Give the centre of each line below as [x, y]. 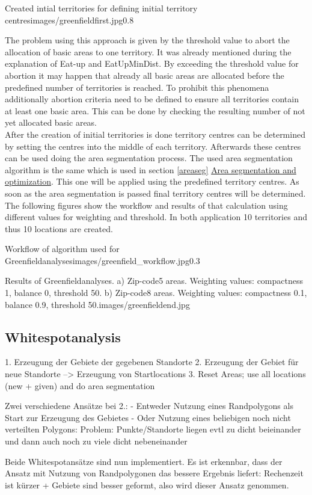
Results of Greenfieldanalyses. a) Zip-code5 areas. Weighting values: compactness [154, 281]
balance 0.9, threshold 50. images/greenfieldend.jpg [97, 304]
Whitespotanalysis [63, 337]
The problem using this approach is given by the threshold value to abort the [147, 40]
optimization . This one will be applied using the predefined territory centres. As [152, 181]
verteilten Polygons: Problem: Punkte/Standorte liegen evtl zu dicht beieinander [153, 429]
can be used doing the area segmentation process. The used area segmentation [149, 158]
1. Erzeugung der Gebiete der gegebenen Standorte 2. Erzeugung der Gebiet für [152, 362]
